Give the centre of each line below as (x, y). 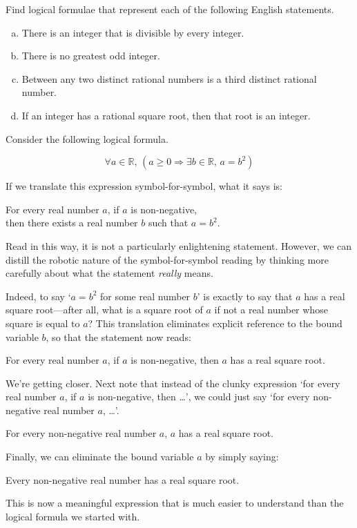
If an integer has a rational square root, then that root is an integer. (166, 115)
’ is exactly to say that (245, 296)
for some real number (145, 296)
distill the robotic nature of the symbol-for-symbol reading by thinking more (167, 259)
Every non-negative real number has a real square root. (123, 479)
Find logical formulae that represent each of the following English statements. (170, 9)
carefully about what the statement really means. (109, 273)
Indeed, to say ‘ (38, 296)
